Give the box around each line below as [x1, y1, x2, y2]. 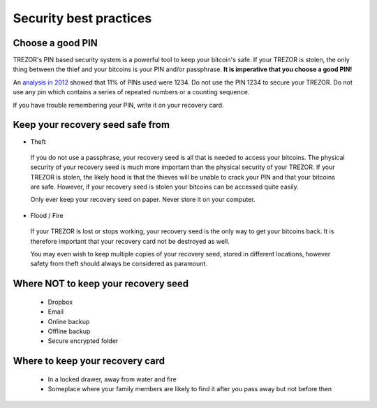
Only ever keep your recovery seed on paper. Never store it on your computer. [30, 196, 256, 204]
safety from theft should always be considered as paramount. [30, 259, 207, 268]
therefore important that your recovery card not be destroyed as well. [30, 237, 230, 245]
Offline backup [47, 327, 91, 335]
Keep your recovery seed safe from [13, 119, 170, 131]
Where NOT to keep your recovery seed [13, 278, 189, 290]
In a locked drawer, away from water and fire [47, 374, 177, 384]
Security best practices [13, 10, 152, 26]
